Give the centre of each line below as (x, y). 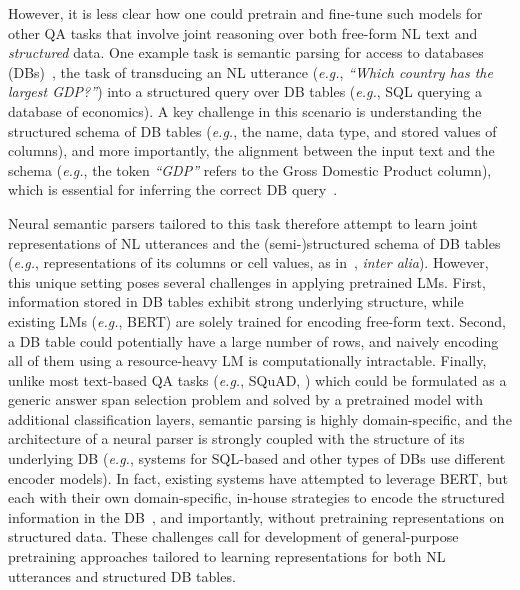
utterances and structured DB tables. (122, 575)
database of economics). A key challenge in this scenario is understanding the (245, 110)
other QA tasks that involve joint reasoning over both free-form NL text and (243, 32)
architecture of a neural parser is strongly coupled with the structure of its (236, 438)
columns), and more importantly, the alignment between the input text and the (251, 150)
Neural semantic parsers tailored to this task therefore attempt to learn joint (243, 222)
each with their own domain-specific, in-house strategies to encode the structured (256, 497)
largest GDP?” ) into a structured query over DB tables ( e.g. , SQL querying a (245, 91)
